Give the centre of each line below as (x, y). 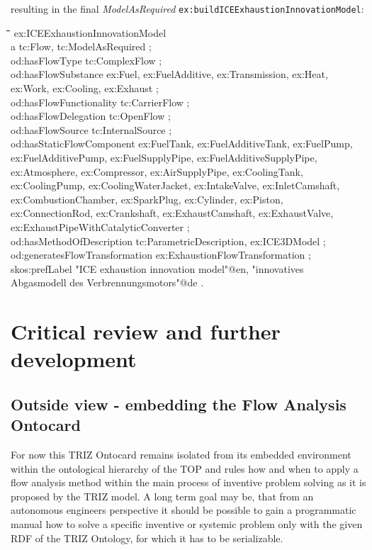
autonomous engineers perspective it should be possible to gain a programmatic (184, 510)
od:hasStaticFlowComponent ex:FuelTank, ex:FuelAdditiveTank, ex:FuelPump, (182, 144)
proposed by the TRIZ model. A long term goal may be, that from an (162, 496)
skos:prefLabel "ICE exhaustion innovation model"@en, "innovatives (157, 268)
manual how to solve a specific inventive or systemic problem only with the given (187, 524)
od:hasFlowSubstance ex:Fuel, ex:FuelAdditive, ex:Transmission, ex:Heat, (169, 74)
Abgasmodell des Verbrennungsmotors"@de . (107, 282)
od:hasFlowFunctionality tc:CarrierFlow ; (100, 102)
